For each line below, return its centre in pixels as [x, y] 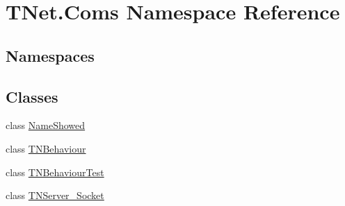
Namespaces [50, 55]
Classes [32, 96]
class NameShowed [46, 125]
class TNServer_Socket [55, 195]
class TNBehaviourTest [55, 172]
